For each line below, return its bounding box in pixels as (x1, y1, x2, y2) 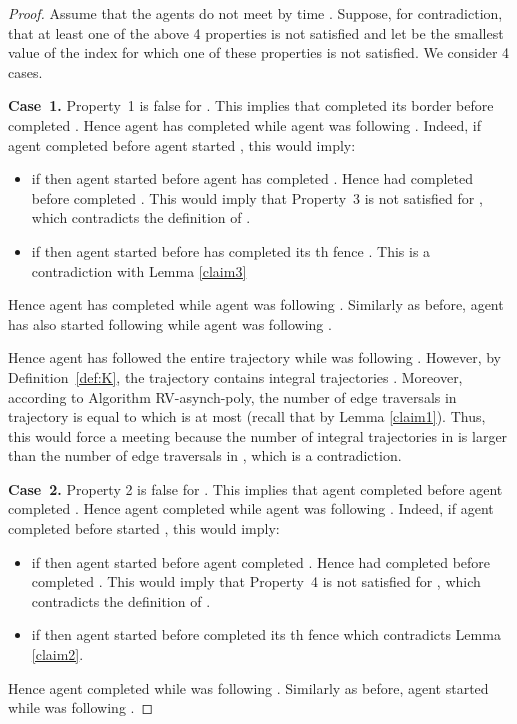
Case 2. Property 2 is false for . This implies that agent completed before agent (8, 478, 503, 499)
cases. (8, 61, 43, 82)
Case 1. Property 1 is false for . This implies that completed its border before (8, 95, 494, 116)
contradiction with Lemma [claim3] (31, 260, 247, 281)
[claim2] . (31, 644, 84, 665)
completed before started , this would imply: (8, 518, 280, 539)
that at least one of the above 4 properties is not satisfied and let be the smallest (8, 22, 504, 43)
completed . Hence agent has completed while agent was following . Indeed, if (8, 114, 481, 135)
